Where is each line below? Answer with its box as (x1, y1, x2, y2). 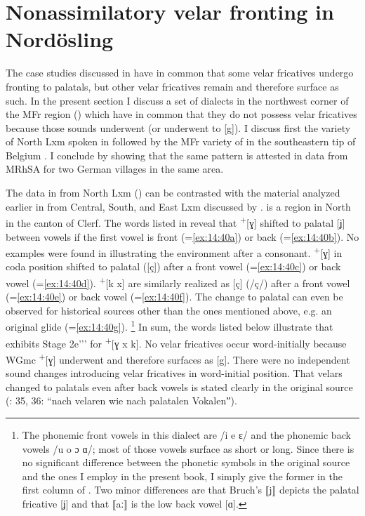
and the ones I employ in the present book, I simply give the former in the (22, 468, 343, 483)
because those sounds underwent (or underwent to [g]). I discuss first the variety (6, 120, 351, 135)
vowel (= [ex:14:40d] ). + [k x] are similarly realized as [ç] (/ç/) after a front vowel (6, 273, 350, 290)
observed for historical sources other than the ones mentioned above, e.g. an (6, 303, 332, 317)
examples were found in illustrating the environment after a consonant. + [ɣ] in (6, 244, 343, 260)
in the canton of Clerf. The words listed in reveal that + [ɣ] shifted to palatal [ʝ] (6, 213, 345, 230)
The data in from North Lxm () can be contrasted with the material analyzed (6, 185, 340, 200)
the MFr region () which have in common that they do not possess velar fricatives (6, 107, 357, 121)
